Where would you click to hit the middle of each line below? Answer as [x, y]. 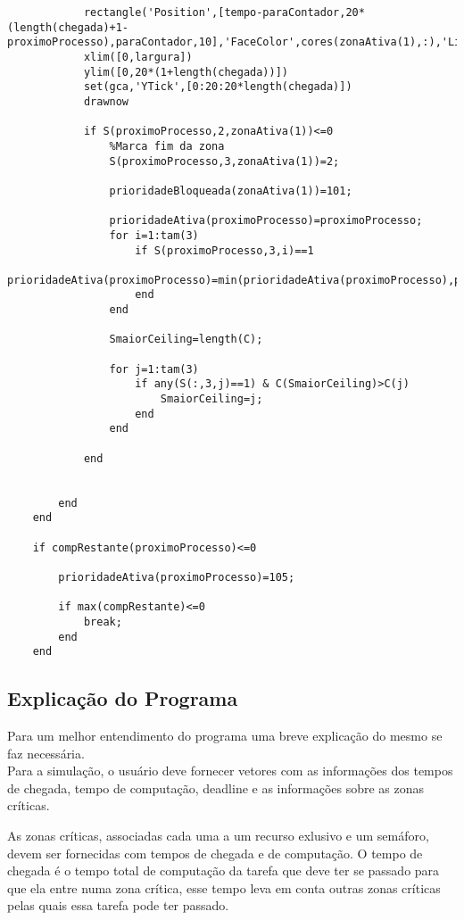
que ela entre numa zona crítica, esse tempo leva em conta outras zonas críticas [224, 887]
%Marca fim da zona [167, 146]
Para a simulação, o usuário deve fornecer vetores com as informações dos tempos [230, 771]
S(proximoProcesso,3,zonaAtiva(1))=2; [224, 161]
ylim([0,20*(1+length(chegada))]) [186, 72]
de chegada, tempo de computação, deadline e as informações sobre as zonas [216, 787]
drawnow [106, 101]
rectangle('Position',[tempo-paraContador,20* [224, 12]
